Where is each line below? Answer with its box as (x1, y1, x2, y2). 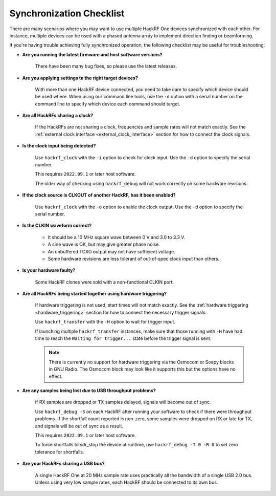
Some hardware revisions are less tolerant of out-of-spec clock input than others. (48, 255, 220, 262)
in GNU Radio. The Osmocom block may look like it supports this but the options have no (49, 366, 236, 372)
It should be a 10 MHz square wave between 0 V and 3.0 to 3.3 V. (48, 234, 186, 240)
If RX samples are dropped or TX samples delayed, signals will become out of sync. (35, 399, 211, 405)
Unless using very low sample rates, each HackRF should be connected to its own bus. (35, 479, 218, 485)
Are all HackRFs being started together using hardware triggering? (22, 291, 167, 297)
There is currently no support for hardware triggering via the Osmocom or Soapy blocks (49, 359, 234, 365)
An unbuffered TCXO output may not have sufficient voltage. (48, 248, 176, 254)
